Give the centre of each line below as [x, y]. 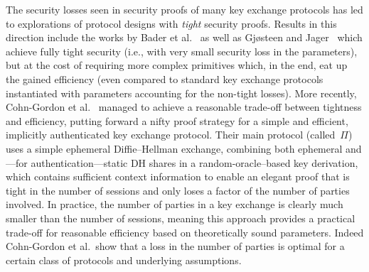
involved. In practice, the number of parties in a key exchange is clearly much [175, 204]
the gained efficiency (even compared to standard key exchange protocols [165, 78]
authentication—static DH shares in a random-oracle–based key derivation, [194, 162]
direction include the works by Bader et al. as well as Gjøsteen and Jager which [184, 37]
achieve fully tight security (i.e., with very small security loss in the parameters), [182, 51]
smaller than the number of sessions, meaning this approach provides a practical [181, 218]
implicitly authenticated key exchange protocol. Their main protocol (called [171, 135]
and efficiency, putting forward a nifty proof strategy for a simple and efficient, [177, 120]
